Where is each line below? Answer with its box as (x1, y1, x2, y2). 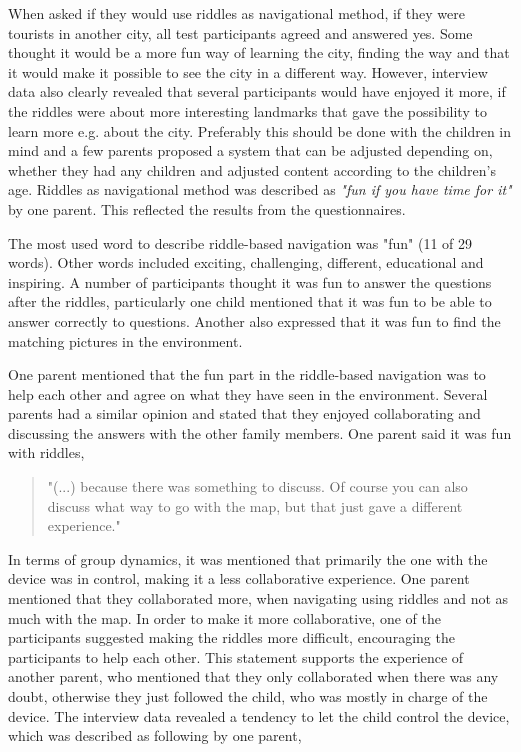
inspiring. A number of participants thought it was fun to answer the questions (8, 271, 492, 292)
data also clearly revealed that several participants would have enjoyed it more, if (8, 81, 506, 102)
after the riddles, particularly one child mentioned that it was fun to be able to (8, 291, 492, 312)
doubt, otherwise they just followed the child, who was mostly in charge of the (8, 686, 488, 706)
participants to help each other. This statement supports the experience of (8, 646, 464, 667)
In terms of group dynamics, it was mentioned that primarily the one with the (8, 548, 488, 569)
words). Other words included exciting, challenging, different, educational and (8, 252, 484, 273)
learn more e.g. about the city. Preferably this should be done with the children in (8, 120, 512, 141)
